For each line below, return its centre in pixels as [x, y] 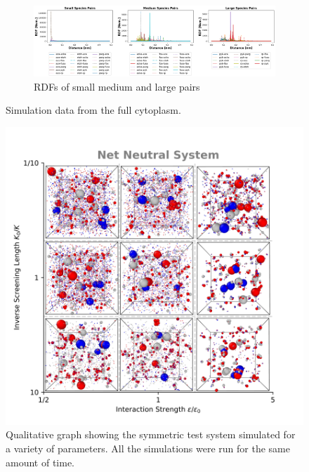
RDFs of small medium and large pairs [117, 86]
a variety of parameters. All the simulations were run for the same [148, 448]
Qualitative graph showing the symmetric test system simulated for [151, 434]
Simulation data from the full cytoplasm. [93, 110]
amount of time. [40, 462]
